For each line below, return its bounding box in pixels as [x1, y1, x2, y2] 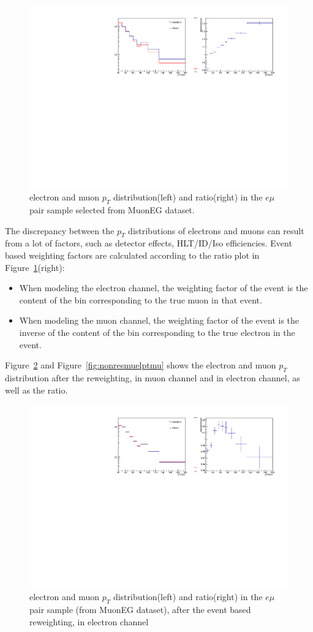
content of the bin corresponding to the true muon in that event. [19, 293, 262, 306]
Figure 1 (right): [5, 261, 65, 273]
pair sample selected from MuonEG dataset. [29, 204, 195, 216]
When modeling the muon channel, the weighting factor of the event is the [19, 314, 300, 327]
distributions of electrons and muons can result [128, 224, 304, 237]
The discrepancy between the [5, 224, 115, 237]
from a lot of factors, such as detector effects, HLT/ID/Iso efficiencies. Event [5, 237, 292, 249]
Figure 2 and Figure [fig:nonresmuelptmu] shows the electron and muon [5, 359, 276, 371]
